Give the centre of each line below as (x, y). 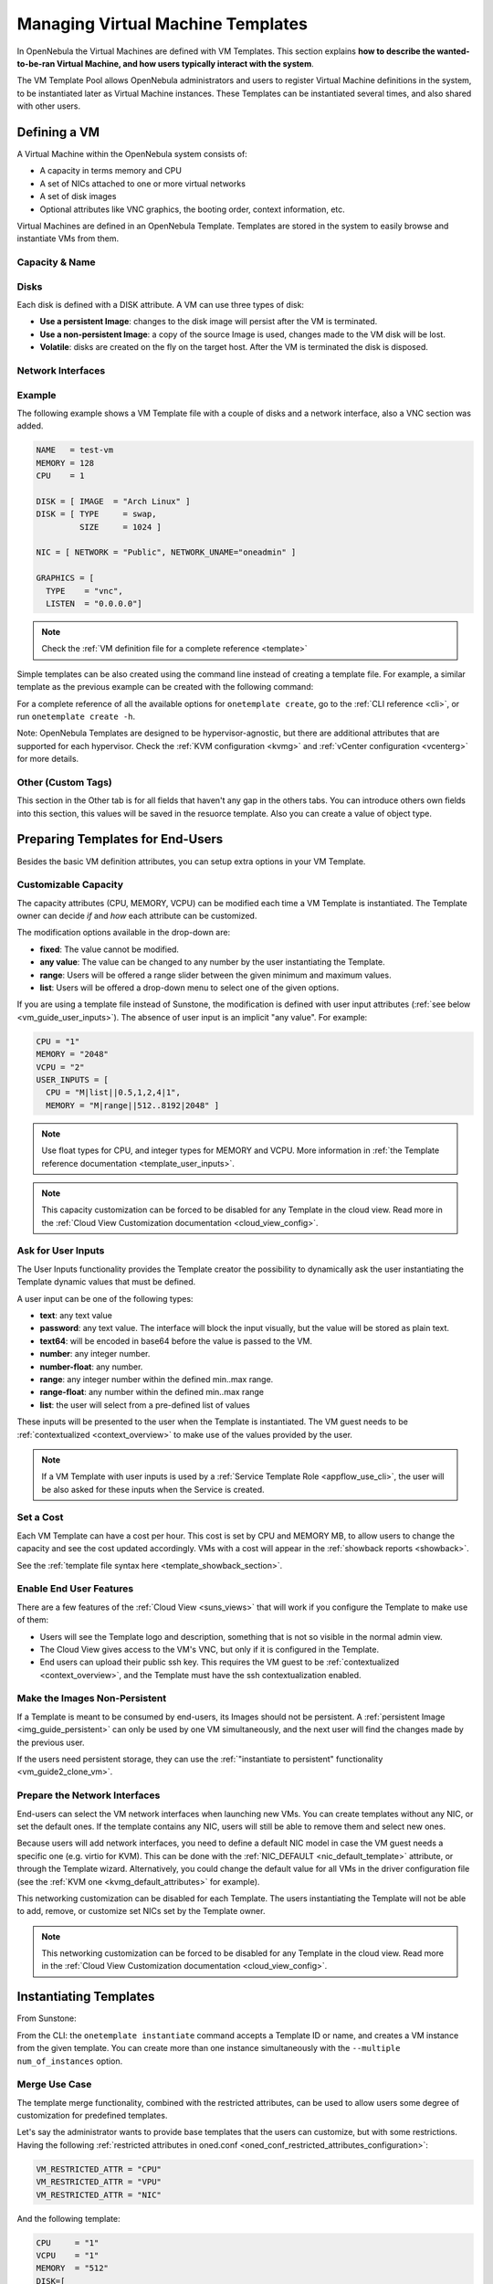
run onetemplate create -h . (76, 716)
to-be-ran (36, 63)
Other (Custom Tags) (65, 782)
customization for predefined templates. (92, 2116)
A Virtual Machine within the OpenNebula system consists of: (132, 154)
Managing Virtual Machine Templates (162, 24)
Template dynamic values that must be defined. (106, 1282)
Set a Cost (40, 1517)
